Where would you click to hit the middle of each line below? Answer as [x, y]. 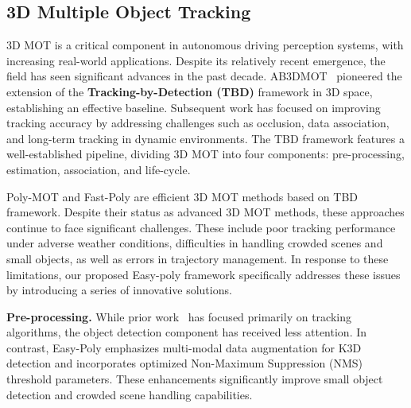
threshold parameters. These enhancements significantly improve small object [195, 379]
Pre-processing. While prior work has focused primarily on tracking [179, 316]
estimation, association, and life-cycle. [99, 169]
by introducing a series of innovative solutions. [119, 290]
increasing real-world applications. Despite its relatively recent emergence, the [196, 60]
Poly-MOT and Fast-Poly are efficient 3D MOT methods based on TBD [182, 196]
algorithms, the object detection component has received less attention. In [187, 332]
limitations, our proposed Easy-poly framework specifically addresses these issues [204, 274]
